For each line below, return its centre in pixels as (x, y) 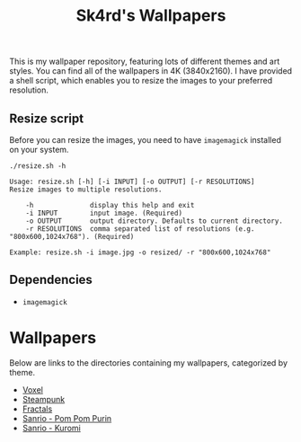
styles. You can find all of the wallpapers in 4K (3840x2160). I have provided (151, 71)
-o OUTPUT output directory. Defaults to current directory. (154, 221)
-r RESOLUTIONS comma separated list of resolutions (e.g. (140, 229)
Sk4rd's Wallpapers (151, 16)
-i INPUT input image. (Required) (104, 213)
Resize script (46, 118)
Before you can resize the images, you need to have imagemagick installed (145, 140)
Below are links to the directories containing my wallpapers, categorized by (148, 362)
